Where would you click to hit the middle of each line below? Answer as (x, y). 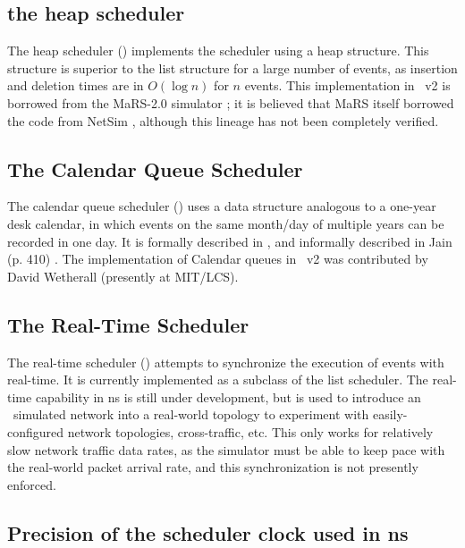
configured (36, 431)
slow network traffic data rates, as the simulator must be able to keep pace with (226, 449)
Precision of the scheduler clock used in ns (208, 532)
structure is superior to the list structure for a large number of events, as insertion (232, 67)
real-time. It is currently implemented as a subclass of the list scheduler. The (218, 379)
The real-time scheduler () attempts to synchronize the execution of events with (226, 362)
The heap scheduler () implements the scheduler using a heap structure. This (218, 51)
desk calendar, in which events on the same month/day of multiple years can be (226, 223)
